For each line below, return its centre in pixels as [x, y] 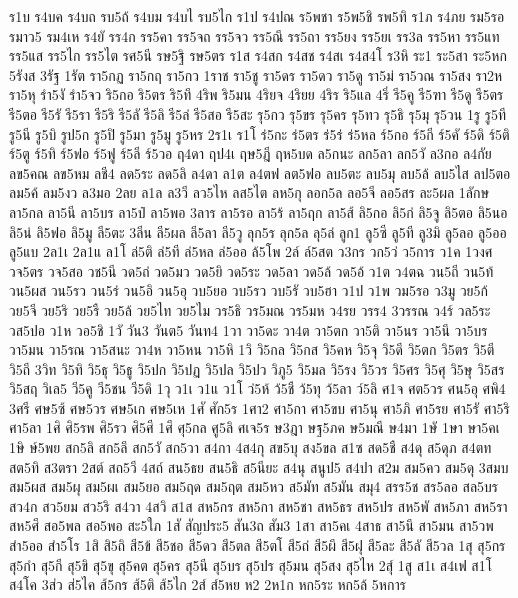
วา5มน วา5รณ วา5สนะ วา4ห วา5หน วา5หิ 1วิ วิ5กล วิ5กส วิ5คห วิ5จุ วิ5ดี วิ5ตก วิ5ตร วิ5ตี [252, 349]
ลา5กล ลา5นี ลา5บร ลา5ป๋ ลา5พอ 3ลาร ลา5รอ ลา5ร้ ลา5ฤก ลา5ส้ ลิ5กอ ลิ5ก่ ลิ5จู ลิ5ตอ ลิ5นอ [258, 211]
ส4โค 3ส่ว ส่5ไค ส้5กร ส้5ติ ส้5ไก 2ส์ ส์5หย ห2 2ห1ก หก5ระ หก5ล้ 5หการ [207, 584]
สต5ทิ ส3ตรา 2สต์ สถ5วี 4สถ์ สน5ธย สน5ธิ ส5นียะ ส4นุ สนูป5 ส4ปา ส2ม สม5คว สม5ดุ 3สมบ [259, 466]
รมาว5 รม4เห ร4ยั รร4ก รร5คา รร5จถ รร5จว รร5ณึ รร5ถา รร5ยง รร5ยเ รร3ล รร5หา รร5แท [254, 35]
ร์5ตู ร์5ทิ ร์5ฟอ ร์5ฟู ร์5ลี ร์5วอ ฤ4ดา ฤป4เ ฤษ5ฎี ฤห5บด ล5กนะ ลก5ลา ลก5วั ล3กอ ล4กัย [250, 153]
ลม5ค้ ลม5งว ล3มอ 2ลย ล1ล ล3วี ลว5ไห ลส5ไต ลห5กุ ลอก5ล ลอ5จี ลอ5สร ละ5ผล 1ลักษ [249, 192]
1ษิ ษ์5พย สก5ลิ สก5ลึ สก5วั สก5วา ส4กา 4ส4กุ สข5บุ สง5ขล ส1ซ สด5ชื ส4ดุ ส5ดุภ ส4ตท [250, 447]
